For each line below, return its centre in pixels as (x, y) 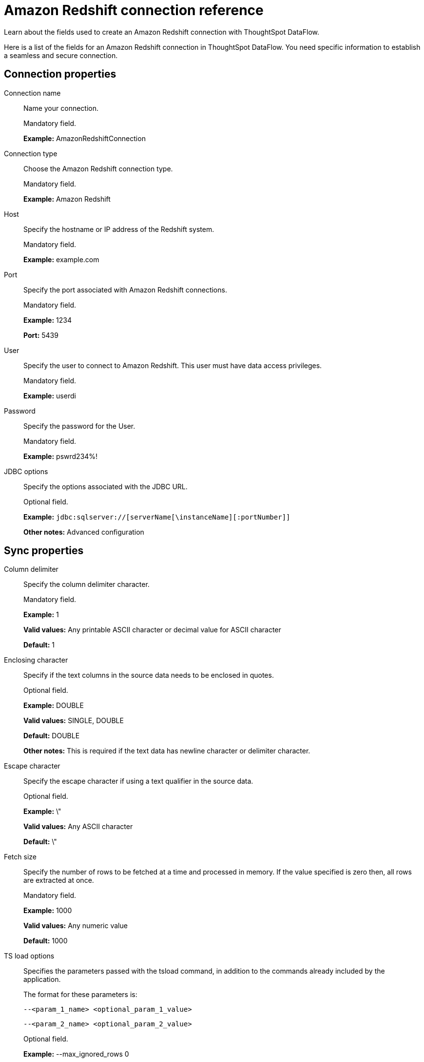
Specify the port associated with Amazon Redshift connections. (125, 290)
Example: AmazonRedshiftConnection (85, 138)
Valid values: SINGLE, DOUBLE (74, 721)
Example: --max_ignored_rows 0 (76, 1054)
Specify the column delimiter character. (87, 584)
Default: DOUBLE (52, 736)
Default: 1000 (46, 941)
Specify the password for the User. (79, 426)
